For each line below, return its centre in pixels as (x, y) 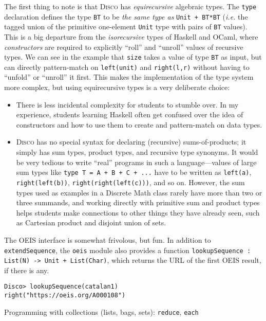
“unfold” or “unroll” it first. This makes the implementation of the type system (129, 77)
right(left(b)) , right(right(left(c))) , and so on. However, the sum (130, 182)
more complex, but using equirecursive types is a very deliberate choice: (117, 87)
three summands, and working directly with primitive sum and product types (138, 202)
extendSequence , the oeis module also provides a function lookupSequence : (128, 250)
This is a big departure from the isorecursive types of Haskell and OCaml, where (131, 36)
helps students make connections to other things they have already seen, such (138, 212)
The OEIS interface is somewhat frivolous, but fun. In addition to (108, 239)
